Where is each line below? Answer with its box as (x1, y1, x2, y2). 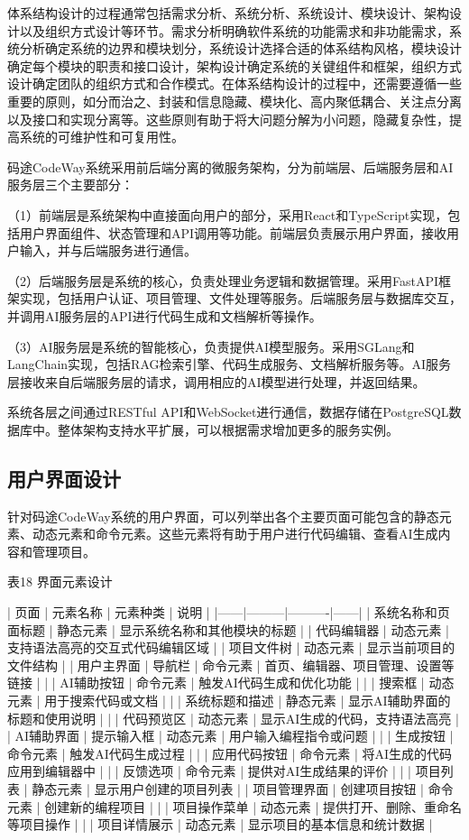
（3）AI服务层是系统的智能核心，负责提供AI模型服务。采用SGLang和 (7, 337, 415, 355)
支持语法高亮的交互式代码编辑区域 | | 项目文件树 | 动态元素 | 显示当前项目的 (7, 638, 455, 657)
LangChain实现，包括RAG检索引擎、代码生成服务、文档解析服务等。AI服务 (7, 355, 452, 374)
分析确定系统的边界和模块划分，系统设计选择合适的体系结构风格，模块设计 (19, 39, 462, 58)
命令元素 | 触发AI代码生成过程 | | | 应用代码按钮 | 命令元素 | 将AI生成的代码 (7, 743, 453, 762)
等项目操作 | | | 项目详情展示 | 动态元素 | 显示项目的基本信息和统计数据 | (7, 815, 433, 834)
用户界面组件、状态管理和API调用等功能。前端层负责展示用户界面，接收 (19, 223, 447, 242)
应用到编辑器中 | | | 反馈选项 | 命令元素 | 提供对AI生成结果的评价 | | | (7, 762, 411, 780)
